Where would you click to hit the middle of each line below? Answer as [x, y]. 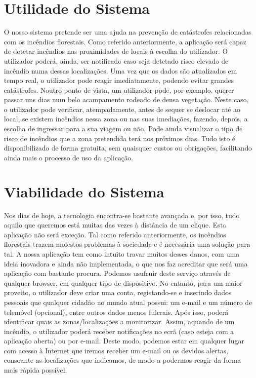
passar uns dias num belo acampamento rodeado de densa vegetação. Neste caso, [126, 99]
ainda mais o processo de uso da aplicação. [69, 157]
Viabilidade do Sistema [84, 191]
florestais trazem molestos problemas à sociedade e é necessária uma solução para [127, 244]
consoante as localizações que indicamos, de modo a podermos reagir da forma [123, 360]
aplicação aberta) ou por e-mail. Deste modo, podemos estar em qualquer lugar [124, 341]
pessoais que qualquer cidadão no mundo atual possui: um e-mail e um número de [128, 302]
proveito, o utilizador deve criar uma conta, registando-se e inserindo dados [118, 292]
